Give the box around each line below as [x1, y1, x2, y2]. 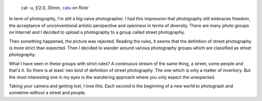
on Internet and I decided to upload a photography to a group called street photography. [9, 29, 185, 35]
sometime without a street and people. [9, 90, 86, 96]
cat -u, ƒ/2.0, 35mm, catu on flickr [21, 5, 89, 11]
